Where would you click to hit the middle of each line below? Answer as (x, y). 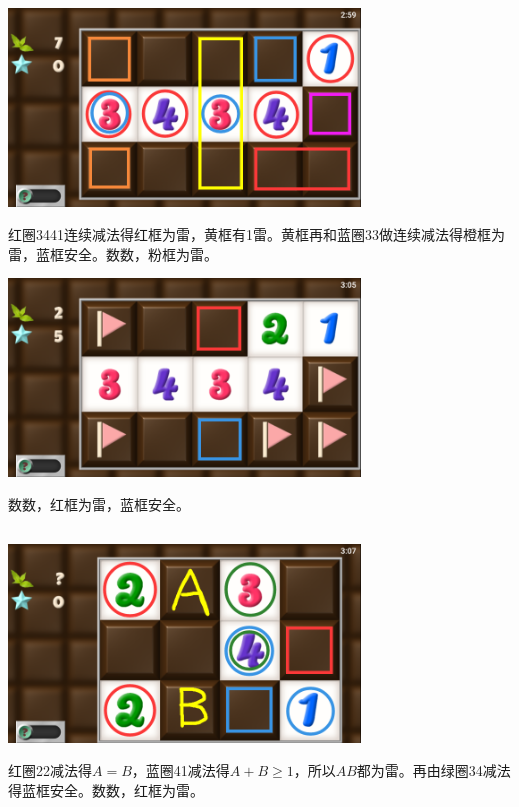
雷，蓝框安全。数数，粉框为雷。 (113, 253)
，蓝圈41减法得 (180, 770)
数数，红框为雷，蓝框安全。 (99, 504)
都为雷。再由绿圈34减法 (433, 770)
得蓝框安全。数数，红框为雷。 (106, 789)
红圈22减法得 (50, 770)
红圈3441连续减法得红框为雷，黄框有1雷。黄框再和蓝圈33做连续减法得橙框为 (256, 234)
